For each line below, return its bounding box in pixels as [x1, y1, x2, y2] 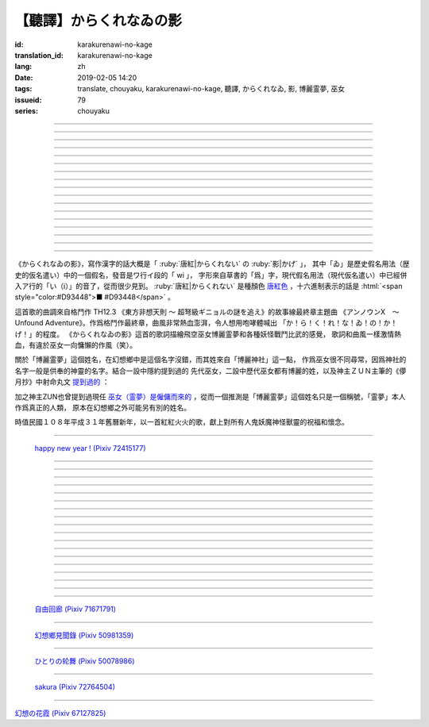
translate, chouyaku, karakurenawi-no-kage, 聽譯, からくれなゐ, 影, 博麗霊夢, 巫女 [77, 84, 346, 94]
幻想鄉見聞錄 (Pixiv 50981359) [34, 630, 134, 640]
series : [14, 106, 39, 115]
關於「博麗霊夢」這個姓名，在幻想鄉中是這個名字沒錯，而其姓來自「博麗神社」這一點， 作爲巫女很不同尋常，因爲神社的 [14, 355, 407, 364]
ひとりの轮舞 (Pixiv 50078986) [34, 656, 135, 666]
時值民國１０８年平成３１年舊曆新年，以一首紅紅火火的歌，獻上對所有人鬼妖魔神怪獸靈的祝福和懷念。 [14, 417, 349, 427]
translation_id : [14, 50, 64, 60]
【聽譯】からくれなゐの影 [14, 12, 183, 29]
